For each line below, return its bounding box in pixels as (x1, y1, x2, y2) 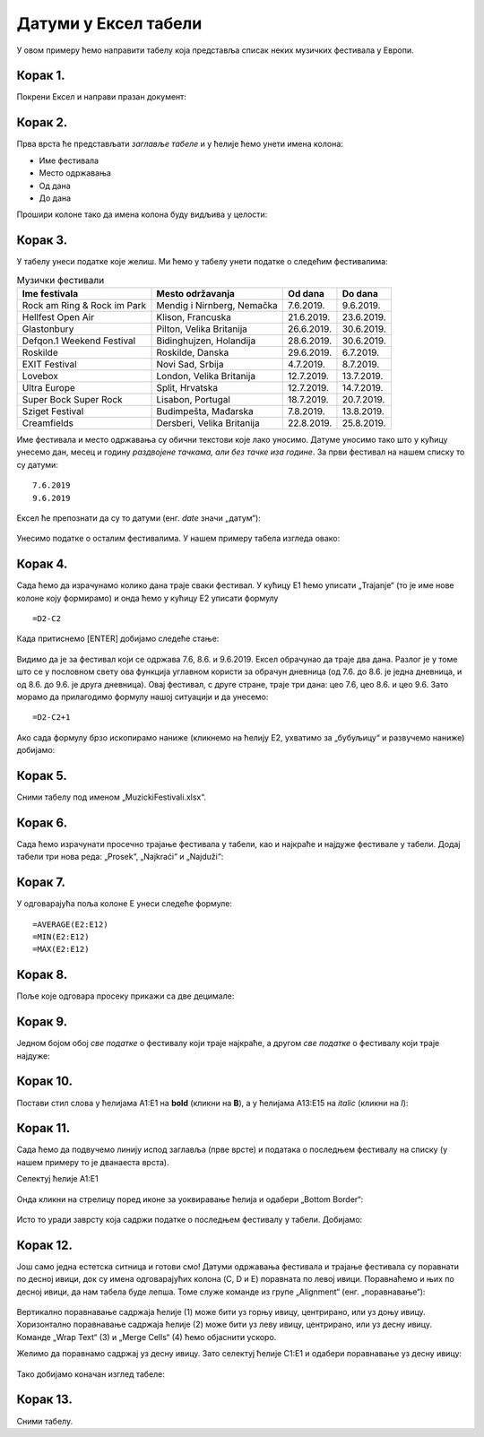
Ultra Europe (22, 381, 76, 394)
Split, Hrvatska (156, 381, 219, 394)
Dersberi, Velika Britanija (156, 417, 260, 429)
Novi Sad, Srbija (156, 358, 224, 370)
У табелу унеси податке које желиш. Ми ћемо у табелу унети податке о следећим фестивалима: (16, 256, 389, 267)
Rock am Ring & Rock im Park (22, 299, 147, 311)
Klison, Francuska (156, 310, 232, 323)
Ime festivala (22, 287, 79, 299)
